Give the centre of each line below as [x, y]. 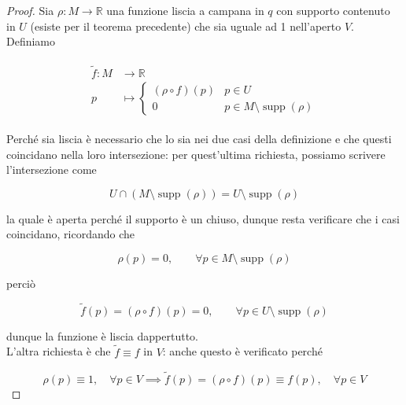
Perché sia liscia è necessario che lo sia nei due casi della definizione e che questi [199, 139]
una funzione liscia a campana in [185, 10]
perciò [21, 283]
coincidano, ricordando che [71, 234]
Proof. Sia [30, 10]
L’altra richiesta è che [59, 351]
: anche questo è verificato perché [242, 351]
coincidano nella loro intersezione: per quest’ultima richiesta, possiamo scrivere [196, 154]
